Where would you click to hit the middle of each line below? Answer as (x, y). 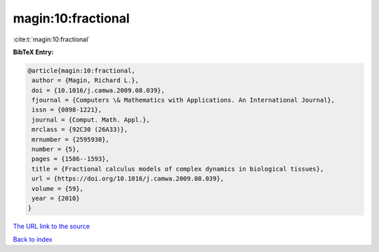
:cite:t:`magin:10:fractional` (52, 39)
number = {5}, (56, 150)
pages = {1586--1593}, (71, 159)
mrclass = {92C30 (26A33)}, (80, 130)
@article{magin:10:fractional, (82, 71)
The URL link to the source (52, 226)
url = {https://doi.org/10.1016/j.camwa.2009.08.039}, (128, 179)
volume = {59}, (58, 188)
